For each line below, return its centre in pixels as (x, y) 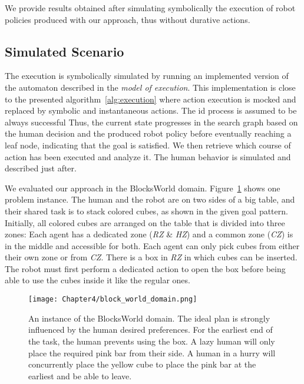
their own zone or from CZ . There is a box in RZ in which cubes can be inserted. (151, 257)
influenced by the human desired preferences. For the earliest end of (151, 330)
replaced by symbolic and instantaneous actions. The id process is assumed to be (151, 110)
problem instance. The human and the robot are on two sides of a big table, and (150, 199)
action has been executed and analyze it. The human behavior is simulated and (148, 156)
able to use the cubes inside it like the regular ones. (98, 280)
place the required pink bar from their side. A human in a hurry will (152, 352)
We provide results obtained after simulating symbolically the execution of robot (150, 8)
